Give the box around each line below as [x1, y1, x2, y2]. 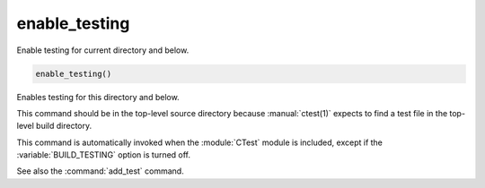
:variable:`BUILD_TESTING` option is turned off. [16, 150, 191, 160]
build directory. [36, 121, 93, 132]
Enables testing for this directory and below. [16, 91, 180, 102]
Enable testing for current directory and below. [16, 45, 190, 56]
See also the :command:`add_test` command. [16, 166, 184, 176]
